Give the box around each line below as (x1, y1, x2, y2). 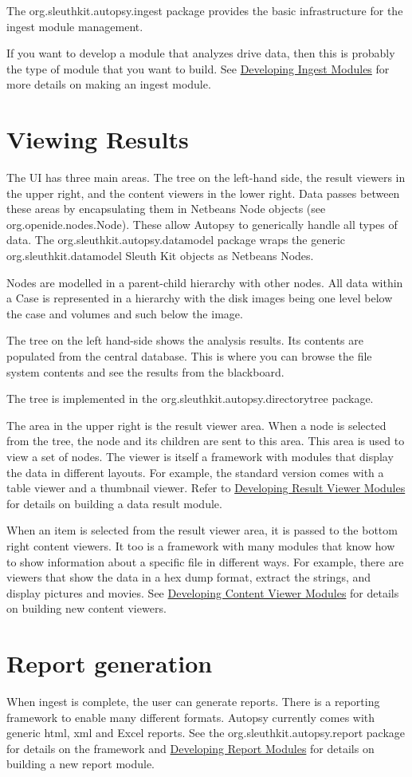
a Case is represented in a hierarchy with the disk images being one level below (6, 290, 393, 306)
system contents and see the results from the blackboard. (6, 363, 284, 380)
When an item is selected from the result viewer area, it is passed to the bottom (6, 522, 398, 538)
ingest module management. (6, 18, 143, 34)
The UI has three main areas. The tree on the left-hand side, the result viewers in (6, 169, 406, 186)
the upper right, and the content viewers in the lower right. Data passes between (6, 184, 400, 201)
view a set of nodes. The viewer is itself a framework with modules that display (6, 448, 394, 464)
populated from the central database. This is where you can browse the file (6, 348, 372, 365)
